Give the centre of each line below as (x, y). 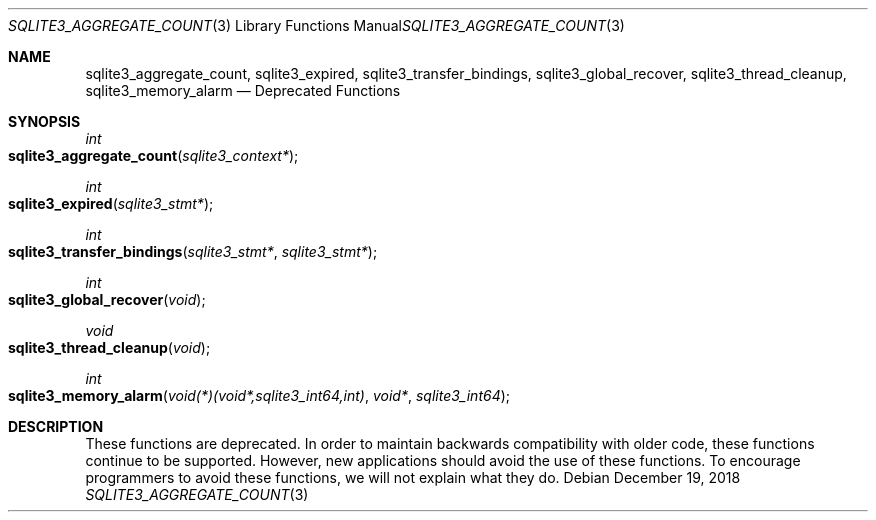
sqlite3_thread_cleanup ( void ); (109, 347)
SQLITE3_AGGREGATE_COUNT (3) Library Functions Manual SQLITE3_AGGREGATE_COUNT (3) (316, 25)
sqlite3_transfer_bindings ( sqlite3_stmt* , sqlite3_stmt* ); (193, 251)
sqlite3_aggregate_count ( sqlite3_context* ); (153, 155)
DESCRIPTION (56, 426)
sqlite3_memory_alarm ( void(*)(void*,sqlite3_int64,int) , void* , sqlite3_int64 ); (259, 395)
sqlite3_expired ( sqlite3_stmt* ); (111, 203)
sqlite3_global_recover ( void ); (107, 299)
